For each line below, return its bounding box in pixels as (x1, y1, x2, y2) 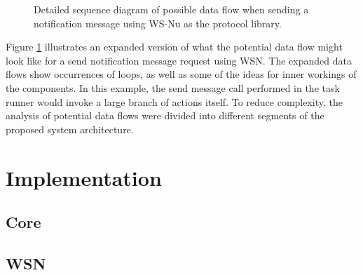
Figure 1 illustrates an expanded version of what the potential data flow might (6, 39, 343, 54)
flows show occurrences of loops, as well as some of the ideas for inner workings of (6, 67, 357, 81)
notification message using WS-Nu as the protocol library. (34, 15, 282, 30)
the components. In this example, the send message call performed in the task (6, 80, 340, 95)
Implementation (6, 163, 162, 192)
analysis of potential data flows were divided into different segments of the (6, 108, 324, 123)
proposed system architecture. (6, 121, 134, 136)
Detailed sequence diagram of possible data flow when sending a (34, 2, 309, 16)
